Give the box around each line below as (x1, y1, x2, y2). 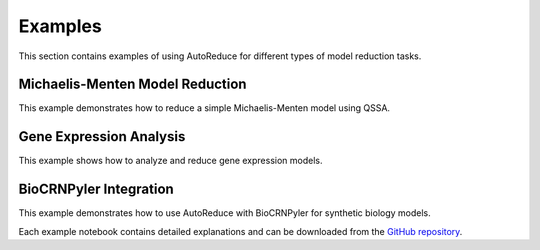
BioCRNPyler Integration (18, 181, 174, 198)
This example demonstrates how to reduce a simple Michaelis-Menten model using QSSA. (18, 102, 390, 114)
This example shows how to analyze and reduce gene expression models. (18, 155, 323, 167)
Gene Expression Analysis (18, 128, 186, 145)
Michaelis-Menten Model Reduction (18, 76, 247, 93)
